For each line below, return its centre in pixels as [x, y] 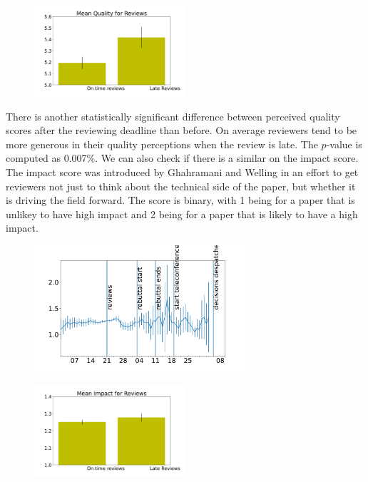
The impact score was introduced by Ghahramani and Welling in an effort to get [182, 172]
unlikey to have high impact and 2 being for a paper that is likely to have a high [182, 214]
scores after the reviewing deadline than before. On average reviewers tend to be [182, 130]
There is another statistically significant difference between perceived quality [173, 116]
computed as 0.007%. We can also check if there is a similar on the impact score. [182, 158]
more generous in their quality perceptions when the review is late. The [162, 144]
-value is [344, 144]
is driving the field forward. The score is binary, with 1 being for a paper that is [180, 200]
